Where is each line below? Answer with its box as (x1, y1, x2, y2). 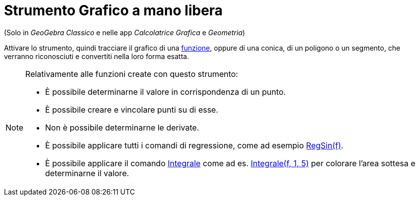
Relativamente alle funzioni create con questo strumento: (25, 68, 238, 79)
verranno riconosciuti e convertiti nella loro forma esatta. (4, 52, 189, 61)
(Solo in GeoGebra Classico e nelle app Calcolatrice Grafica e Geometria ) (4, 28, 245, 37)
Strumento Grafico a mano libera (4, 2, 223, 19)
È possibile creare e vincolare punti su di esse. (45, 104, 219, 115)
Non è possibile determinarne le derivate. (45, 122, 199, 133)
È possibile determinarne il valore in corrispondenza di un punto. (45, 86, 286, 97)
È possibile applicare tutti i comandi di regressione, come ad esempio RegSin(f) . (45, 140, 344, 150)
